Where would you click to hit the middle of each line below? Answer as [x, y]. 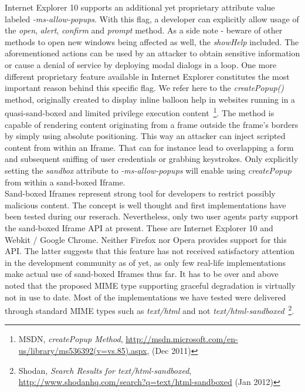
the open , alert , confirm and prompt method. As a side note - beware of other [144, 30]
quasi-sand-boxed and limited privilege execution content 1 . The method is [140, 112]
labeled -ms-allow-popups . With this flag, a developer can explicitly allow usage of [152, 18]
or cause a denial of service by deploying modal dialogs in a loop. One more [141, 64]
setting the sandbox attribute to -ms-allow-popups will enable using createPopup [148, 170]
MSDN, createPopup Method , [71, 339]
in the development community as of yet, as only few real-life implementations [145, 262]
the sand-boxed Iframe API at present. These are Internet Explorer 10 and [139, 227]
